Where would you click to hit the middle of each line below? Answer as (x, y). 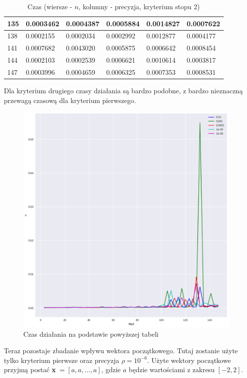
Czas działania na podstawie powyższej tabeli (91, 334)
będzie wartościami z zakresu (172, 369)
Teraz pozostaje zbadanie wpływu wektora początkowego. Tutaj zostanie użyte (121, 350)
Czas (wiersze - (50, 6)
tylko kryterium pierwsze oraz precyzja (62, 360)
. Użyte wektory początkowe (189, 360)
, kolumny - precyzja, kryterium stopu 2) (139, 6)
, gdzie (111, 369)
